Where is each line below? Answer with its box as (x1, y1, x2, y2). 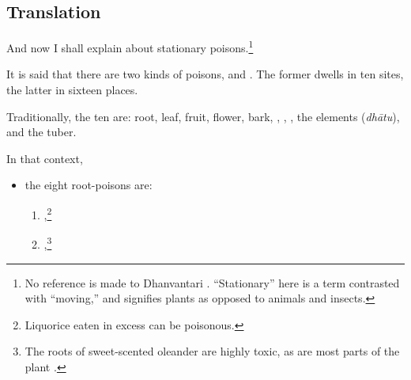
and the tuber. (6, 123, 77, 140)
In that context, (6, 150, 83, 166)
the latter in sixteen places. (6, 82, 138, 98)
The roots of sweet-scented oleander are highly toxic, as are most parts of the (25, 343, 400, 359)
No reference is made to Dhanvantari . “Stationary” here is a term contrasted (25, 274, 400, 291)
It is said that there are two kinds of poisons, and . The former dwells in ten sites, (6, 66, 404, 82)
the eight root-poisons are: (25, 177, 153, 193)
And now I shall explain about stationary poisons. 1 (6, 37, 254, 55)
